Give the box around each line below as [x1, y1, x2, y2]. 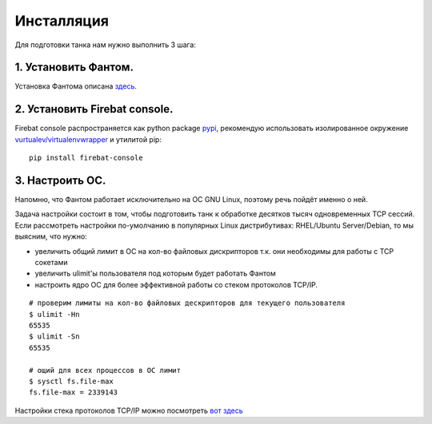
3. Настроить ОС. [14, 173, 106, 187]
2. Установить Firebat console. [14, 102, 174, 116]
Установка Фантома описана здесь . [14, 81, 138, 91]
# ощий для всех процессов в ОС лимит [29, 366, 182, 374]
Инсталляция [14, 12, 110, 30]
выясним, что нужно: [14, 232, 87, 241]
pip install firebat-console [29, 153, 143, 163]
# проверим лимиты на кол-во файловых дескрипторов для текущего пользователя [29, 299, 346, 307]
